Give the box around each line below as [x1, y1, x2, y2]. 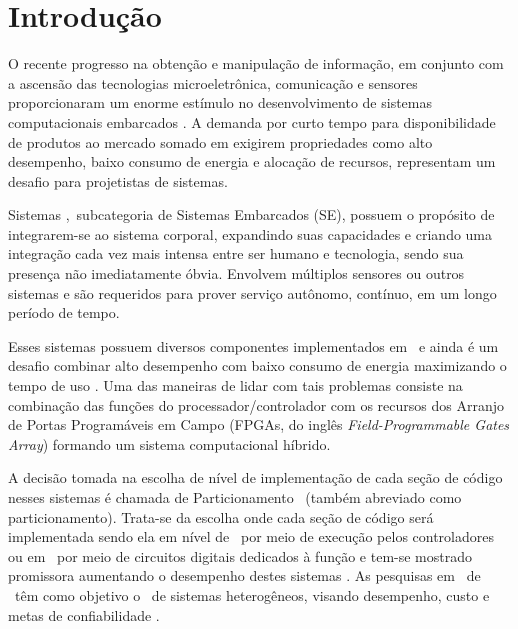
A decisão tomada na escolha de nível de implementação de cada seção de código [8, 467, 503, 488]
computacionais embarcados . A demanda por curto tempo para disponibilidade [8, 111, 496, 132]
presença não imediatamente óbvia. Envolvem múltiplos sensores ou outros [8, 263, 465, 284]
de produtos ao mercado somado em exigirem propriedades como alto [8, 131, 433, 152]
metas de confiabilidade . [8, 604, 160, 625]
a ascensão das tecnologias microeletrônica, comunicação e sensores [8, 72, 418, 93]
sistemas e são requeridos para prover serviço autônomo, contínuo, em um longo [8, 282, 497, 303]
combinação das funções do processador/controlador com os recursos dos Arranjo [8, 394, 504, 415]
